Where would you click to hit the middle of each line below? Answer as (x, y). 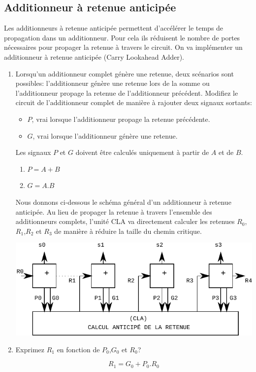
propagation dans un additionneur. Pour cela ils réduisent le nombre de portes (122, 37)
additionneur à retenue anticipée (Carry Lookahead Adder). (94, 56)
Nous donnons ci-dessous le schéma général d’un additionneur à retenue (123, 202)
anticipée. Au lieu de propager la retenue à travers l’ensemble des (114, 211)
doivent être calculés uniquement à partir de (142, 152)
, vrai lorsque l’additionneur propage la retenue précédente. (121, 119)
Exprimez (30, 349)
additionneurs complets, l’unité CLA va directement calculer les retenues (125, 221)
